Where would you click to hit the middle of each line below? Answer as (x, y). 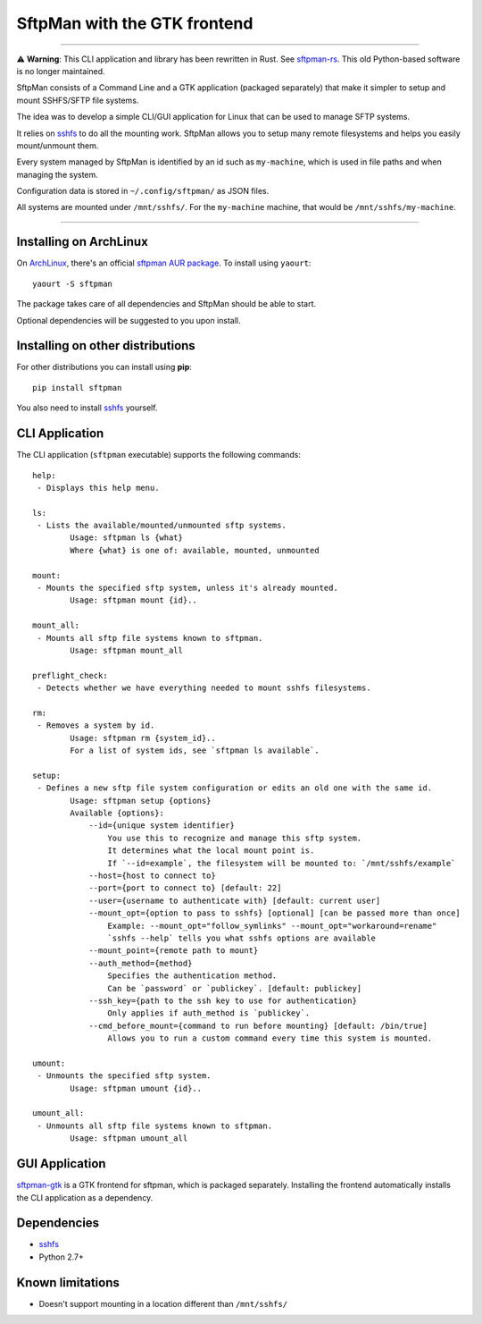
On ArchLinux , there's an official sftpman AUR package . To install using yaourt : (164, 263)
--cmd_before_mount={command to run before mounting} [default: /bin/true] (258, 1025)
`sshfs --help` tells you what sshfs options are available (242, 938)
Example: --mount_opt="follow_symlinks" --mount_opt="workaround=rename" (272, 926)
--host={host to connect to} (152, 876)
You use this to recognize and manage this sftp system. (235, 838)
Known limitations (68, 1282)
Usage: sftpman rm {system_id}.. (143, 738)
